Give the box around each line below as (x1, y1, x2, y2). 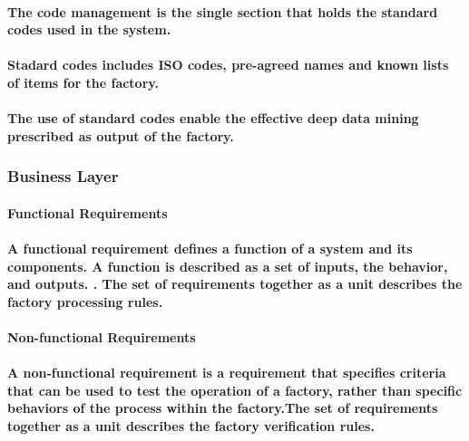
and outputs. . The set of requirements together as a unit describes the (7, 274, 463, 293)
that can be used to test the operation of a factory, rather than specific (7, 380, 463, 399)
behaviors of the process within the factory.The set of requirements (7, 398, 438, 417)
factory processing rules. (7, 292, 163, 311)
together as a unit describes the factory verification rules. (7, 416, 375, 435)
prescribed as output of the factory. (7, 126, 234, 145)
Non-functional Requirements (7, 327, 196, 346)
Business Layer (7, 165, 119, 187)
